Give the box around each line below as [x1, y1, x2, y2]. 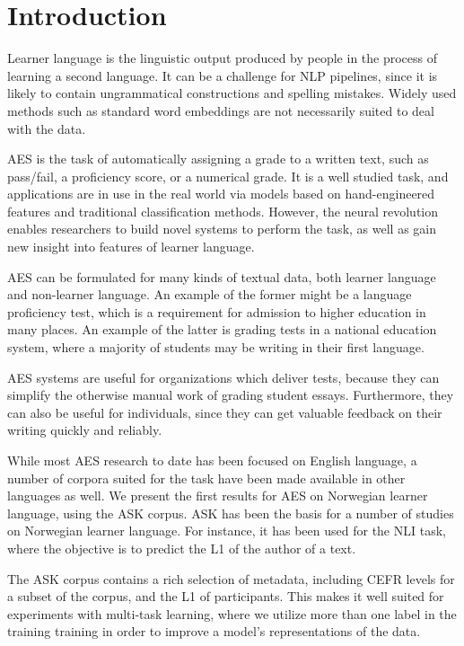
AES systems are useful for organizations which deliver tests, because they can [7, 367, 440, 386]
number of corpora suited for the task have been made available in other [7, 468, 406, 487]
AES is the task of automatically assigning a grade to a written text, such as [7, 149, 429, 168]
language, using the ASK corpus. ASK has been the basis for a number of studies [7, 503, 454, 522]
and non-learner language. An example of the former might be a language [7, 285, 412, 304]
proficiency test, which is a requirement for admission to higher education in [7, 302, 426, 321]
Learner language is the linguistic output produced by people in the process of [7, 49, 438, 67]
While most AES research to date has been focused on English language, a [7, 451, 417, 469]
